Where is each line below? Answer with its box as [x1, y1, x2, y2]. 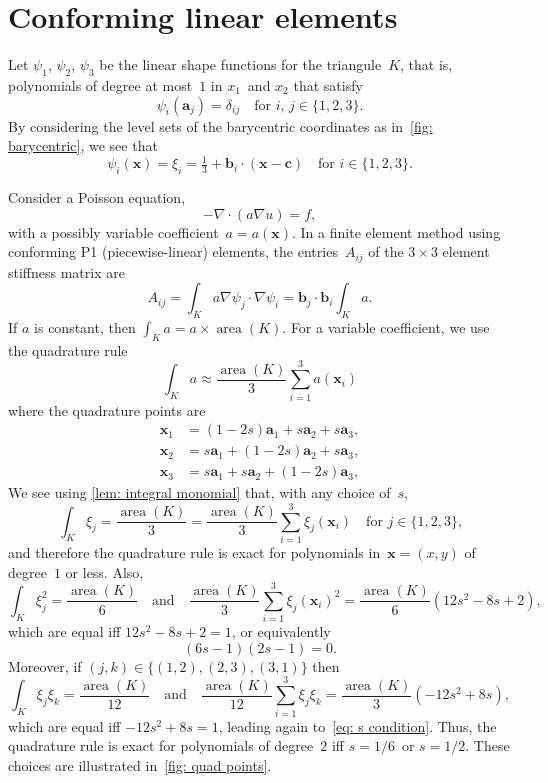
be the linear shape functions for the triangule [99, 54, 382, 75]
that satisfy [293, 74, 363, 95]
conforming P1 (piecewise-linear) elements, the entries [8, 241, 338, 262]
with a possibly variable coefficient [8, 221, 219, 242]
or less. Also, [65, 561, 144, 582]
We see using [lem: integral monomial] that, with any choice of [8, 482, 391, 503]
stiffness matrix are [8, 261, 125, 282]
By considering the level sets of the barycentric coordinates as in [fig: [8, 115, 433, 136]
